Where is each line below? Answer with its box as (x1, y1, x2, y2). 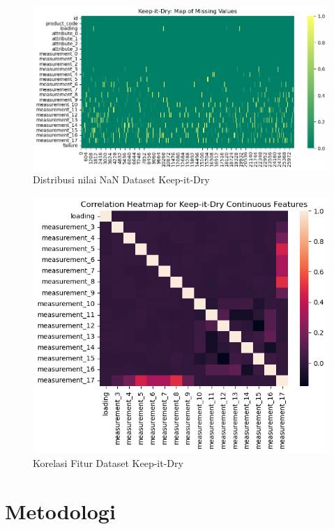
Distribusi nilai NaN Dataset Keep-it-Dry (33, 172, 210, 187)
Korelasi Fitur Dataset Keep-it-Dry (33, 455, 183, 470)
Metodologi (5, 496, 116, 525)
